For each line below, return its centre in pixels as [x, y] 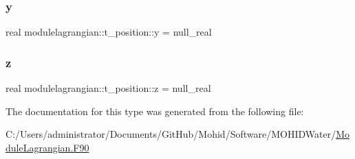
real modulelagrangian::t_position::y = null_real [109, 32]
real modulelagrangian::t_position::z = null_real [108, 88]
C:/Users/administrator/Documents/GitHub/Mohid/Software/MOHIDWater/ [171, 134]
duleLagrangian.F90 [47, 147]
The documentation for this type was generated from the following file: [155, 111]
